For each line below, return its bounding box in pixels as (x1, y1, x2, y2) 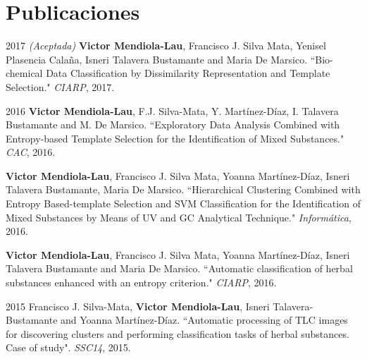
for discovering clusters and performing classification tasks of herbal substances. (6, 326, 349, 341)
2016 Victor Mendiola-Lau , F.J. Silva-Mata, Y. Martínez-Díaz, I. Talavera (6, 103, 339, 118)
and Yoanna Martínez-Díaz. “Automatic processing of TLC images (61, 312, 348, 327)
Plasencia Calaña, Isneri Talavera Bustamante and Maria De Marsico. (6, 51, 308, 66)
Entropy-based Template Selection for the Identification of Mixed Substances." (6, 130, 344, 145)
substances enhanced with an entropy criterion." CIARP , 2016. (6, 275, 277, 290)
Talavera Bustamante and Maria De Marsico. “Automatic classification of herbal (6, 261, 353, 276)
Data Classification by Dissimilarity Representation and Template (46, 66, 330, 80)
